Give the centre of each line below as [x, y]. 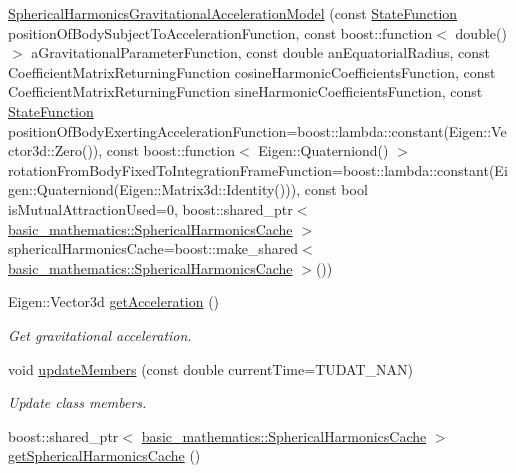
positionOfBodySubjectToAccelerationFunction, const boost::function [220, 32]
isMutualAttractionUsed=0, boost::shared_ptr [150, 208]
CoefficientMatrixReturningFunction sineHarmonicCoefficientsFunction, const [245, 91]
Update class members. [77, 402]
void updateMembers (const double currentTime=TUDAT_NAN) [210, 368]
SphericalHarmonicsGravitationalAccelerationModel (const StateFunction [233, 13]
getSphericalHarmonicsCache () [104, 455]
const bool [336, 189]
